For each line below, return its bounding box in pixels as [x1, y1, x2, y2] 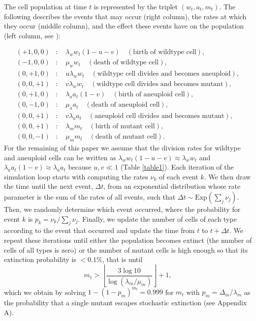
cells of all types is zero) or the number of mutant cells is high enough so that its [4, 244, 248, 255]
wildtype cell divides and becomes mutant [96, 81, 224, 88]
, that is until [102, 254, 143, 264]
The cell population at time [4, 1, 87, 11]
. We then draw [204, 171, 251, 181]
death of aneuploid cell [91, 101, 160, 109]
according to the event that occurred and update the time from [4, 225, 195, 235]
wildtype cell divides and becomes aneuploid [97, 70, 231, 78]
